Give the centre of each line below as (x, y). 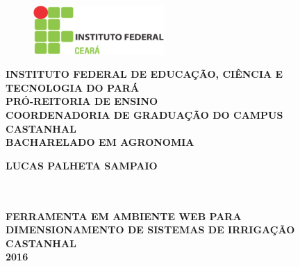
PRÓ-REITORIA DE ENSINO (82, 101)
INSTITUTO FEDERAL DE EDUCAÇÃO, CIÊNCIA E (144, 74)
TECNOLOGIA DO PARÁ (73, 87)
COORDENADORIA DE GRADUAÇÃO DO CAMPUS (144, 115)
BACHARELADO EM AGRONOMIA (100, 142)
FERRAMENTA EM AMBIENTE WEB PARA (124, 216)
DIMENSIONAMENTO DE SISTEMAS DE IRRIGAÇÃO (150, 230)
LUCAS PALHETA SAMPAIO (82, 165)
